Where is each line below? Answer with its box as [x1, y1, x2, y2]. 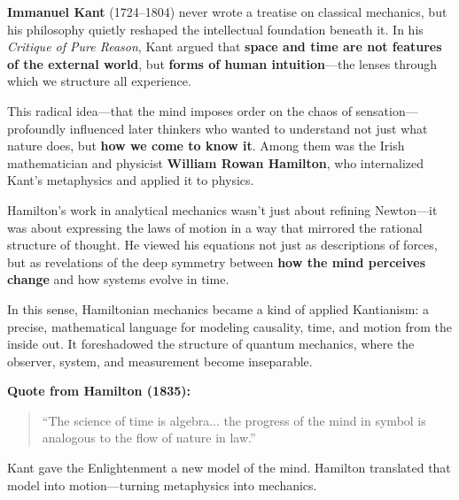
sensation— [355, 101, 418, 119]
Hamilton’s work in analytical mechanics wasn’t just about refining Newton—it [7, 200, 438, 219]
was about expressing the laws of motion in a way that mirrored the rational [7, 218, 423, 236]
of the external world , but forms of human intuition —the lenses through [7, 54, 438, 73]
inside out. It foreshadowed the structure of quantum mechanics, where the [7, 335, 415, 353]
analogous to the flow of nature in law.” [42, 428, 256, 447]
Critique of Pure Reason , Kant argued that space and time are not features [7, 37, 442, 56]
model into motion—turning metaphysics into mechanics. [7, 475, 317, 494]
